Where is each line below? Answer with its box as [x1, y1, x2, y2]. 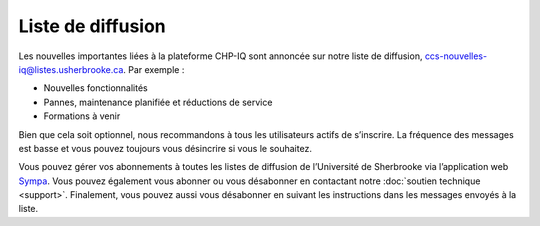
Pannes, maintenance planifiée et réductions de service [43, 96, 273, 108]
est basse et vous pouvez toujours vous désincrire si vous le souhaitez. [18, 142, 312, 154]
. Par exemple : [123, 63, 185, 75]
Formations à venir [43, 110, 121, 122]
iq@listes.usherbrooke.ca [18, 63, 124, 75]
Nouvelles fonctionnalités [43, 82, 149, 94]
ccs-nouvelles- [424, 50, 488, 62]
